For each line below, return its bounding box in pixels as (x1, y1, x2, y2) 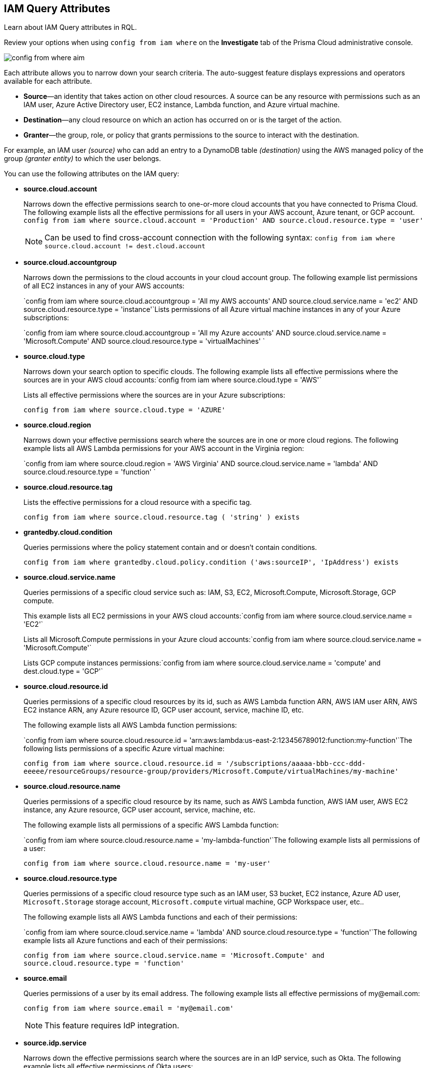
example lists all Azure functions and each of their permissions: (23, 936, 227, 945)
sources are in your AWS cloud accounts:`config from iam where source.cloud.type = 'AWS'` (23, 376, 322, 384)
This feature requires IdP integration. (45, 1021, 180, 1031)
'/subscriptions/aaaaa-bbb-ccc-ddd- (225, 759, 366, 768)
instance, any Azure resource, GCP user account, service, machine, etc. (23, 806, 256, 814)
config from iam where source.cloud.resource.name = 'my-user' (23, 859, 271, 868)
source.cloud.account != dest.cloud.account (45, 242, 205, 250)
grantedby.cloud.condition (23, 528, 112, 537)
